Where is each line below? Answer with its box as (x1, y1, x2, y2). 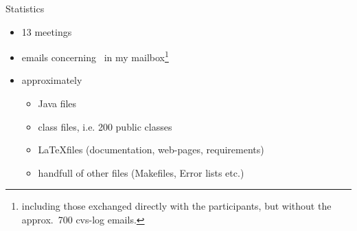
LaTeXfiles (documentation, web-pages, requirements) (38, 142, 264, 157)
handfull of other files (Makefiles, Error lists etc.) (38, 165, 244, 179)
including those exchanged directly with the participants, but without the (21, 199, 332, 213)
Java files (38, 96, 77, 111)
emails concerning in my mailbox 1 (21, 48, 169, 64)
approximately (21, 73, 82, 87)
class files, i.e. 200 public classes (38, 119, 172, 133)
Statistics (5, 1, 45, 15)
